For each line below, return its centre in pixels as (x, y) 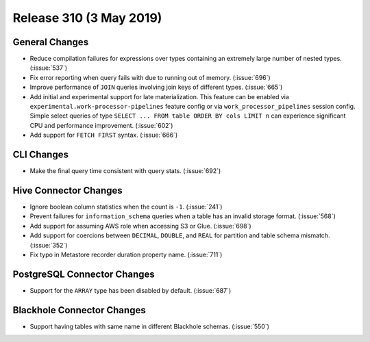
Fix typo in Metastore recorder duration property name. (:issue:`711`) (126, 254)
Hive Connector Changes (67, 190)
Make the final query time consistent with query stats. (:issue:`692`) (125, 171)
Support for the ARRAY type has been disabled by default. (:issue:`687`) (131, 290)
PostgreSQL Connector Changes (84, 274)
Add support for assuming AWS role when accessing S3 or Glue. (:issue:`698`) (140, 226)
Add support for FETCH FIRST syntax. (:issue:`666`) (104, 135)
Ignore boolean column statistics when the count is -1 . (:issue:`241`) (126, 207)
